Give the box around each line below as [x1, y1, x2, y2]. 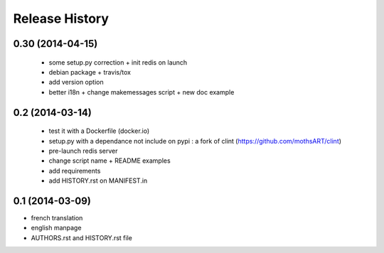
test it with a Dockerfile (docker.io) [48, 126, 150, 135]
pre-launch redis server [48, 146, 118, 155]
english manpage [31, 224, 82, 232]
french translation [31, 214, 83, 222]
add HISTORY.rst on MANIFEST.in [48, 176, 148, 185]
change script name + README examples [48, 156, 171, 165]
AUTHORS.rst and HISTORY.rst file [31, 233, 133, 242]
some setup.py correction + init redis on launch [48, 58, 188, 67]
